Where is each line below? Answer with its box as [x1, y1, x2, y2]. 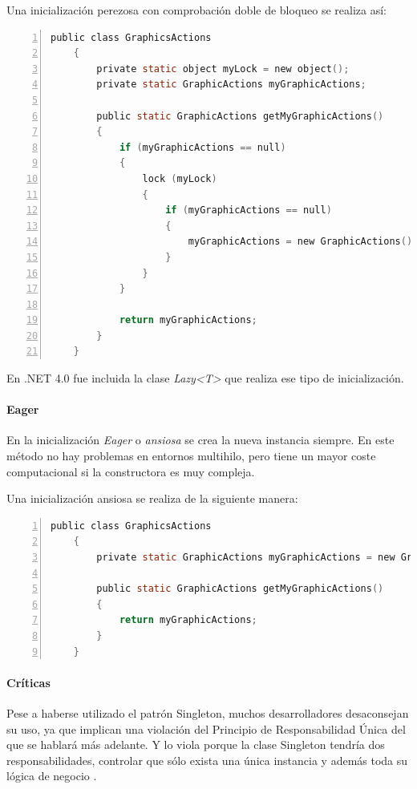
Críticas [6, 674, 51, 690]
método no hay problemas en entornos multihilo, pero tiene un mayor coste [6, 447, 376, 464]
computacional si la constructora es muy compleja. [6, 463, 255, 479]
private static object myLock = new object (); [96, 63, 350, 75]
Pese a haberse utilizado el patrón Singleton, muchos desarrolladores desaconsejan [6, 704, 409, 721]
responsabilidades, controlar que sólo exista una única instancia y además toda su [6, 751, 408, 768]
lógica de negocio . [6, 767, 97, 784]
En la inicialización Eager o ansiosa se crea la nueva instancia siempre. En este [6, 431, 395, 448]
